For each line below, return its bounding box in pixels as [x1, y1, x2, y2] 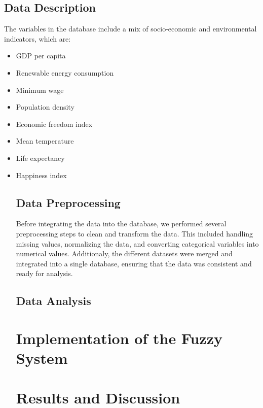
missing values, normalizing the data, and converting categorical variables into [16, 238, 259, 249]
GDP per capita [16, 50, 66, 61]
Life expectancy [16, 152, 65, 163]
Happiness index [16, 169, 67, 180]
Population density [16, 101, 74, 112]
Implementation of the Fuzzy [16, 327, 222, 348]
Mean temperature [16, 135, 74, 146]
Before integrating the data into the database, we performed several [16, 218, 227, 229]
